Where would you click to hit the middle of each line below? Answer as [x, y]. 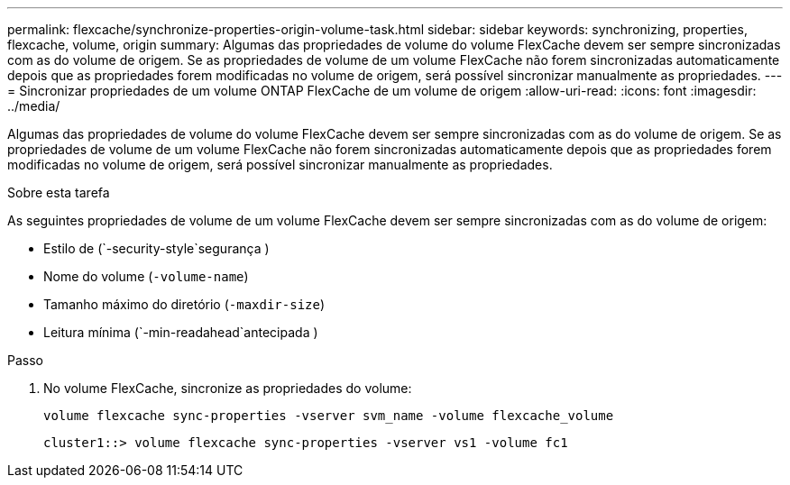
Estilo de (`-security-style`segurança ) [156, 248]
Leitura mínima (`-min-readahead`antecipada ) [181, 332]
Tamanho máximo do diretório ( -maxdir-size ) [184, 304]
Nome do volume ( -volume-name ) [146, 276]
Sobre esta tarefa [59, 192]
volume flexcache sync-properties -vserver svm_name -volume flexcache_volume [329, 416]
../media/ [34, 106]
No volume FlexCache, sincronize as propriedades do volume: [228, 388]
